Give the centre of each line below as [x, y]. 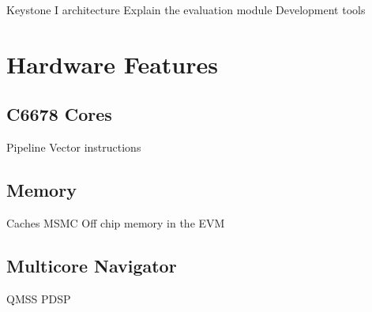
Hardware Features [112, 64]
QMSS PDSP [39, 298]
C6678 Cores [59, 114]
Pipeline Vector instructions [74, 147]
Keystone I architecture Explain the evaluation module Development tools [186, 9]
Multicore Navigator [92, 265]
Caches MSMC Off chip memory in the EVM [116, 222]
